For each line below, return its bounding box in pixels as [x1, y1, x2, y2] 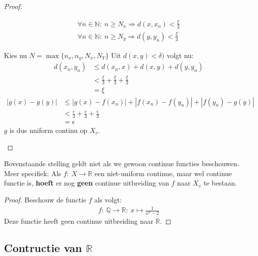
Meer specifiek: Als [4, 168, 61, 178]
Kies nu [4, 50, 27, 60]
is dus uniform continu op [9, 125, 88, 135]
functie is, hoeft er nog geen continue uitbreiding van [4, 178, 169, 188]
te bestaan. [204, 178, 237, 188]
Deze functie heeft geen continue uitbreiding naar [4, 216, 154, 226]
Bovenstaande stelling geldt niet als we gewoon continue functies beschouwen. [4, 158, 239, 169]
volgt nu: [166, 50, 194, 60]
